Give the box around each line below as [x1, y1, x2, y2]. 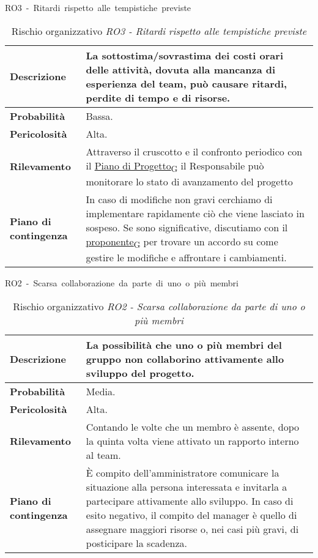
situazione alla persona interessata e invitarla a [86, 479, 287, 494]
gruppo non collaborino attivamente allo [86, 351, 284, 366]
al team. [86, 447, 121, 462]
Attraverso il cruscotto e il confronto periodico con [86, 144, 303, 158]
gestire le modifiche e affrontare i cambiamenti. [86, 250, 287, 264]
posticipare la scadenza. [86, 535, 187, 550]
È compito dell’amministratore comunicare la [86, 465, 279, 480]
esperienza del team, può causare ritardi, [86, 76, 287, 91]
